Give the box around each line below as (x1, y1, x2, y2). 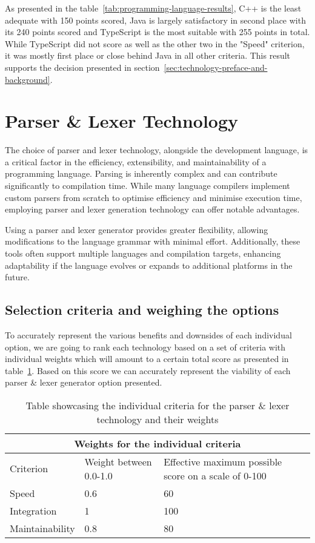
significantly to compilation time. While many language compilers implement (5, 179, 290, 192)
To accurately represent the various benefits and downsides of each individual (5, 329, 292, 341)
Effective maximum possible (164, 454, 282, 469)
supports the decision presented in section (5, 61, 160, 73)
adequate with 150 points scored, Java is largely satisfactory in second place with (5, 13, 306, 26)
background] (5, 73, 50, 85)
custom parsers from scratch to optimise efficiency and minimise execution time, (5, 191, 302, 203)
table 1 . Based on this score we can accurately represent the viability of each (5, 364, 291, 377)
